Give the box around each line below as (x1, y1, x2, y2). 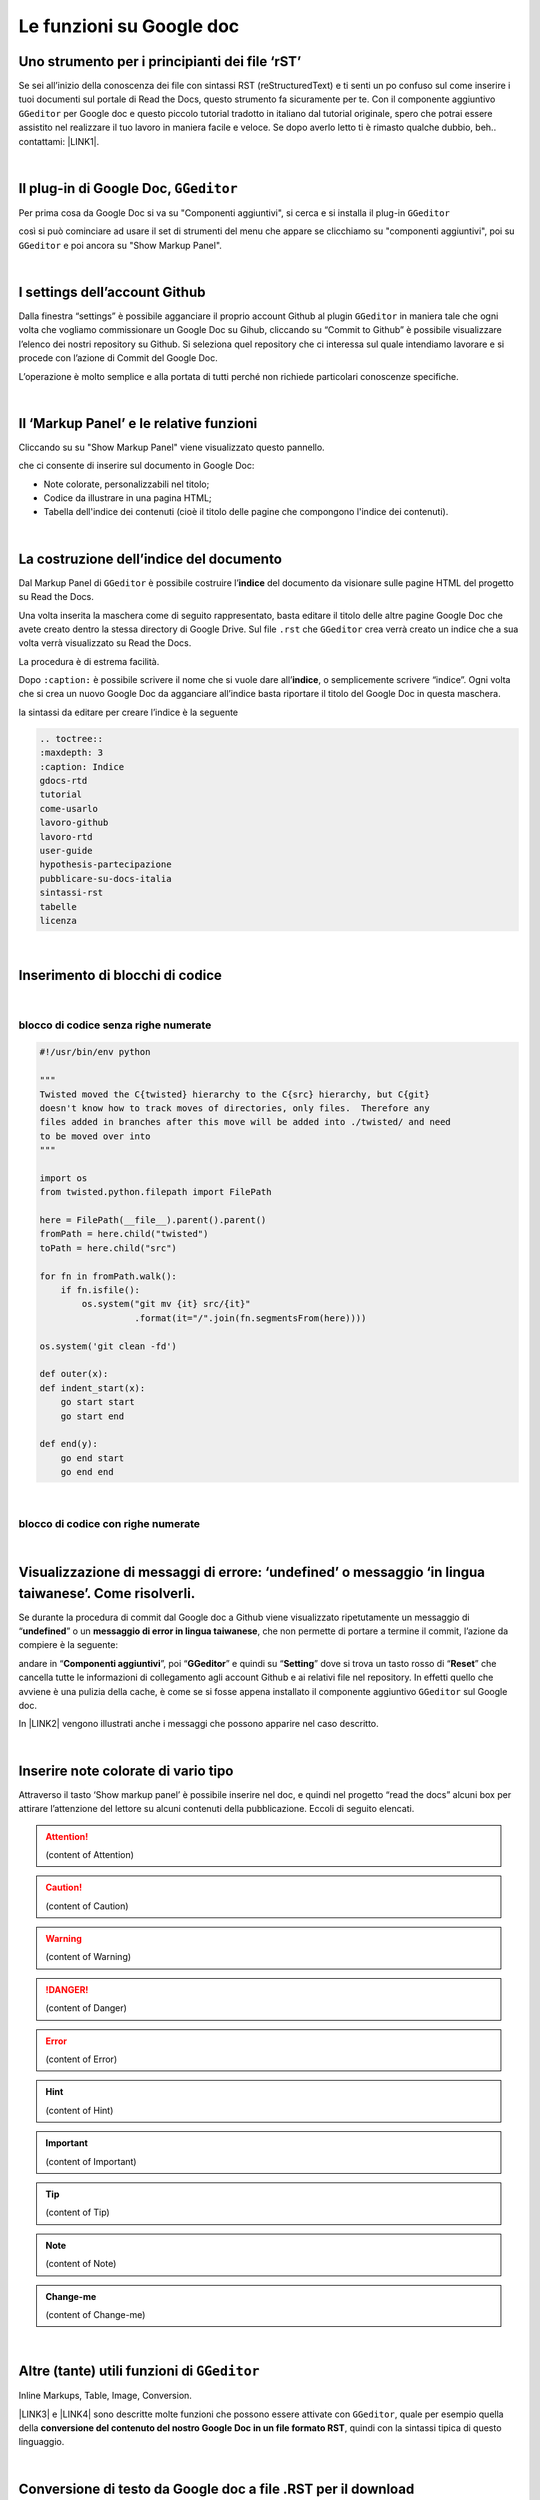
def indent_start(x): (39, 1382, 146, 1394)
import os (39, 1172, 88, 1184)
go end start (60, 1452, 125, 1464)
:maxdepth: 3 (39, 747, 104, 759)
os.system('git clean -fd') (39, 1340, 177, 1352)
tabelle (39, 901, 77, 912)
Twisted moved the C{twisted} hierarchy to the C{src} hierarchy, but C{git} (39, 1088, 430, 1100)
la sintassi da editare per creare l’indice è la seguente (18, 706, 239, 718)
